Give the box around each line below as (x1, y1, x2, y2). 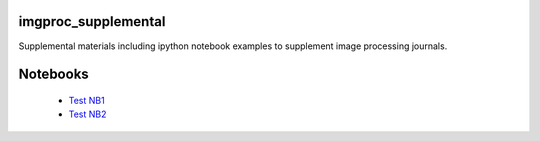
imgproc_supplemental (18, 13, 166, 30)
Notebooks (18, 66, 89, 83)
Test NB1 (68, 94, 105, 106)
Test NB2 (68, 108, 107, 120)
